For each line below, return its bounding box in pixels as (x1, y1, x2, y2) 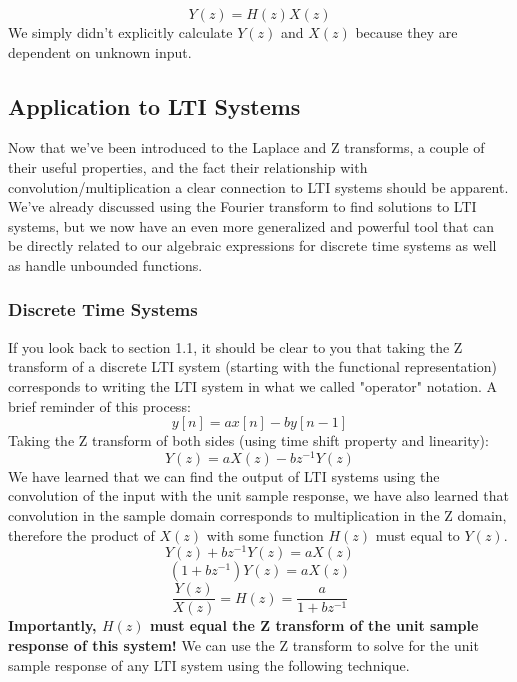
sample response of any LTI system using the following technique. (8, 654, 410, 675)
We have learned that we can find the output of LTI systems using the (8, 465, 440, 486)
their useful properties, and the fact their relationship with (8, 156, 368, 177)
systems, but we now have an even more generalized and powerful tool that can (8, 215, 495, 236)
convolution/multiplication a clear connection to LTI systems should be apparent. (8, 176, 509, 197)
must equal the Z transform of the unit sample (149, 615, 479, 636)
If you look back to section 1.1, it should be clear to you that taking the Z (8, 336, 463, 357)
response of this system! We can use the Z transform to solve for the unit (8, 634, 479, 655)
